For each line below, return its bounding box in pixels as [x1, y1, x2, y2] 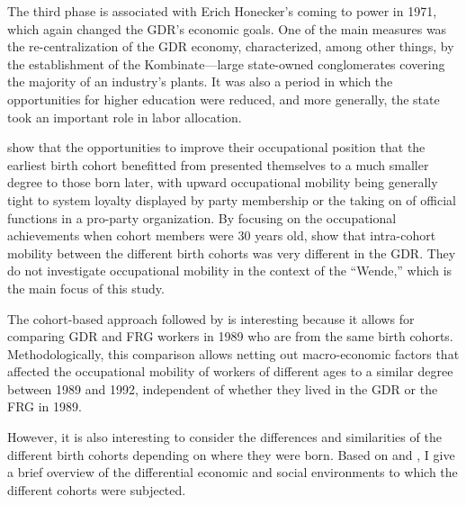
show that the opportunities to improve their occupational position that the [7, 138, 426, 157]
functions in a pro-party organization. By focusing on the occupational [7, 208, 397, 227]
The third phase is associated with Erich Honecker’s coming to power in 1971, [7, 2, 437, 20]
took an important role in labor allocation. [7, 107, 242, 126]
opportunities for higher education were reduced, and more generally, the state [7, 89, 440, 108]
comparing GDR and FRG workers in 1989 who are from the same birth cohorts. [7, 327, 453, 346]
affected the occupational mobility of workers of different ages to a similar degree [7, 362, 453, 381]
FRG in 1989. [7, 397, 82, 416]
